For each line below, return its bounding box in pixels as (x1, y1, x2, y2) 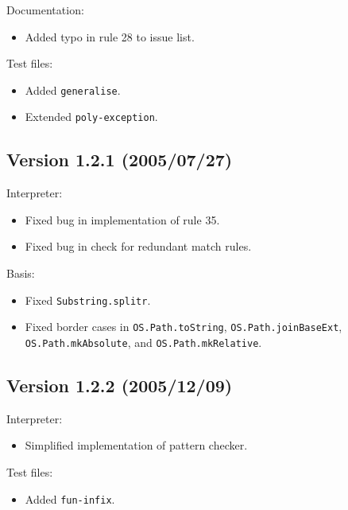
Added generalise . (25, 81, 121, 98)
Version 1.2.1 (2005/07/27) (6, 147, 233, 172)
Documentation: (6, 2, 84, 18)
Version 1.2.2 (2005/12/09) (6, 373, 233, 398)
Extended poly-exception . (25, 108, 158, 125)
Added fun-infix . (25, 490, 115, 507)
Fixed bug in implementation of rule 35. (25, 211, 220, 228)
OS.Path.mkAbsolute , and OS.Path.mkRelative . (25, 333, 262, 350)
